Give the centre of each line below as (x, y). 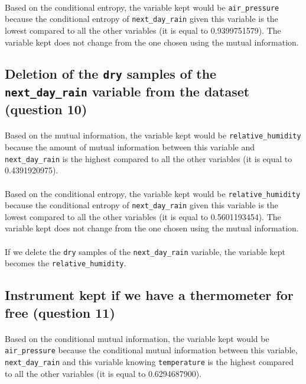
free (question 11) (60, 312)
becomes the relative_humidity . (66, 263)
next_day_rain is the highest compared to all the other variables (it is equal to (149, 158)
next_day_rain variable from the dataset (127, 91)
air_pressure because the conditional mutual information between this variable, (151, 350)
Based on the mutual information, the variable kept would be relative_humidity (153, 135)
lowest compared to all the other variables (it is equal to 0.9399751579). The (143, 30)
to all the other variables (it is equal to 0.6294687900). (103, 373)
